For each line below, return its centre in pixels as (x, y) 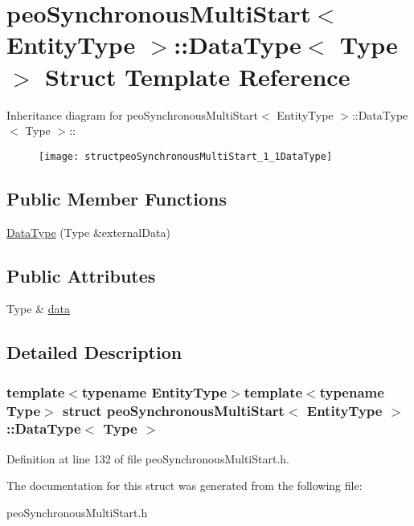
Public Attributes (81, 275)
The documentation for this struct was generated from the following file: (184, 485)
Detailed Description (94, 352)
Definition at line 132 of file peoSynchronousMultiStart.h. (148, 458)
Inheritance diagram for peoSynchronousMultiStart (133, 114)
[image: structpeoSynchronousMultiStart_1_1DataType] (186, 156)
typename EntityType (154, 391)
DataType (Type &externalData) (88, 232)
